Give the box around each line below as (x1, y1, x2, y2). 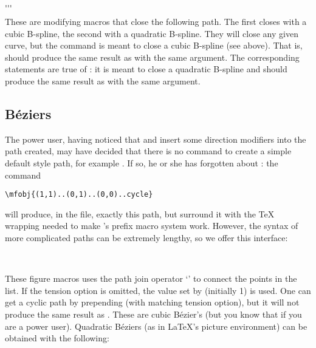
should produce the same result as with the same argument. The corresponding (5, 50, 300, 63)
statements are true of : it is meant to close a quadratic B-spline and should (5, 63, 287, 75)
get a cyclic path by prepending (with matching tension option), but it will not (5, 296, 300, 309)
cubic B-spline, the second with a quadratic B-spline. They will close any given (5, 27, 298, 39)
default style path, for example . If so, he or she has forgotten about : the (5, 156, 278, 169)
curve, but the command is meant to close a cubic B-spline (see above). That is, (5, 39, 303, 52)
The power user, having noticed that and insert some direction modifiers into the (5, 132, 306, 145)
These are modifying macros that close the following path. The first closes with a (5, 15, 307, 27)
